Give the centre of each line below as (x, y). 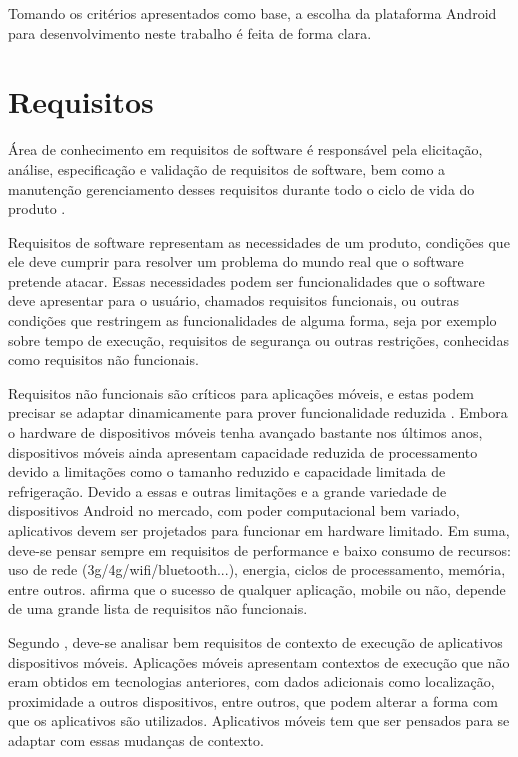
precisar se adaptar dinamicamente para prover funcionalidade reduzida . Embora (258, 412)
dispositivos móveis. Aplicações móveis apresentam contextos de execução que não (259, 661)
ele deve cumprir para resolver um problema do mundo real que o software (236, 261)
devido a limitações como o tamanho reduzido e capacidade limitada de (227, 471)
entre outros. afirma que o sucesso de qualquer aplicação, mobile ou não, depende (257, 588)
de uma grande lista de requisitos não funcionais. (158, 608)
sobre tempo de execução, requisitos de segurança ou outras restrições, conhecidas (258, 339)
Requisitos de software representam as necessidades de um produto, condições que (259, 241)
